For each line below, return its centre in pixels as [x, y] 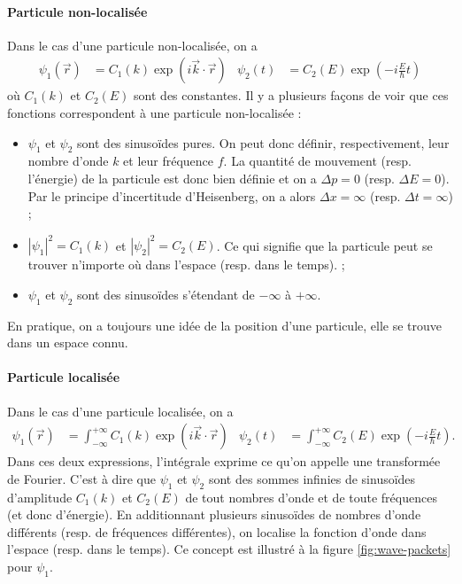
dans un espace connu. [68, 343]
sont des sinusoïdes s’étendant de [166, 294]
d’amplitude [40, 497]
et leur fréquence [169, 161]
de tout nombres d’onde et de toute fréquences [311, 497]
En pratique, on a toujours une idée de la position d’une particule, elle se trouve [225, 325]
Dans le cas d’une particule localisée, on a [120, 411]
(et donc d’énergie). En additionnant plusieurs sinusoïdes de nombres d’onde [214, 514]
